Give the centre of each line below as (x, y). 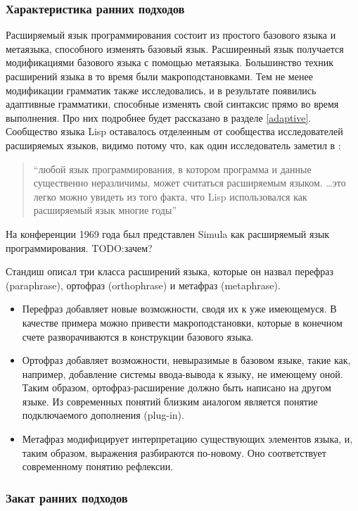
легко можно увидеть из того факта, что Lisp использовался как (170, 196)
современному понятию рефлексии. (98, 466)
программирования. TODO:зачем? (79, 247)
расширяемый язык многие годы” (105, 210)
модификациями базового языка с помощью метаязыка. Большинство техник (170, 62)
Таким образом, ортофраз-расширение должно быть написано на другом (177, 387)
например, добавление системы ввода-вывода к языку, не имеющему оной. (183, 373)
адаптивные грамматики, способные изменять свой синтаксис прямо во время (172, 104)
